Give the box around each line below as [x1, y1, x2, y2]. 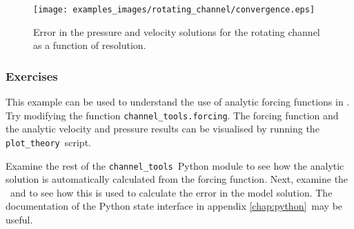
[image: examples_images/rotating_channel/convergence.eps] [33, 5, 315, 14]
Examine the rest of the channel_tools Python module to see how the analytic [6, 158, 344, 172]
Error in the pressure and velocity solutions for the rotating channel [33, 24, 320, 39]
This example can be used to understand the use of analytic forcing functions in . [6, 94, 350, 109]
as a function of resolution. [33, 38, 146, 52]
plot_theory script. [6, 135, 91, 149]
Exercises [6, 67, 58, 84]
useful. [6, 212, 33, 226]
